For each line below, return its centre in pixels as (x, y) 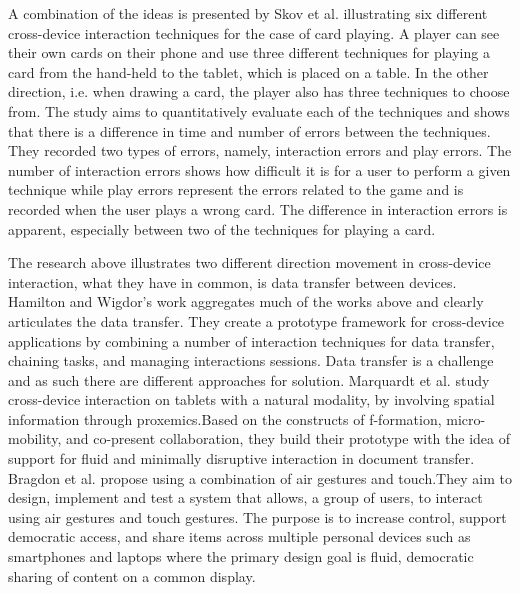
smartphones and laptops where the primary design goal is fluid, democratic (241, 556)
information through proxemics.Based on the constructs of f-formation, (225, 418)
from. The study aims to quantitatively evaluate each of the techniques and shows (259, 110)
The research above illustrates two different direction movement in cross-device (249, 262)
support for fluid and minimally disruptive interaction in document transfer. (241, 458)
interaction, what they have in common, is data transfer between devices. (232, 281)
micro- (466, 418)
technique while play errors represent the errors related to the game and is (236, 189)
